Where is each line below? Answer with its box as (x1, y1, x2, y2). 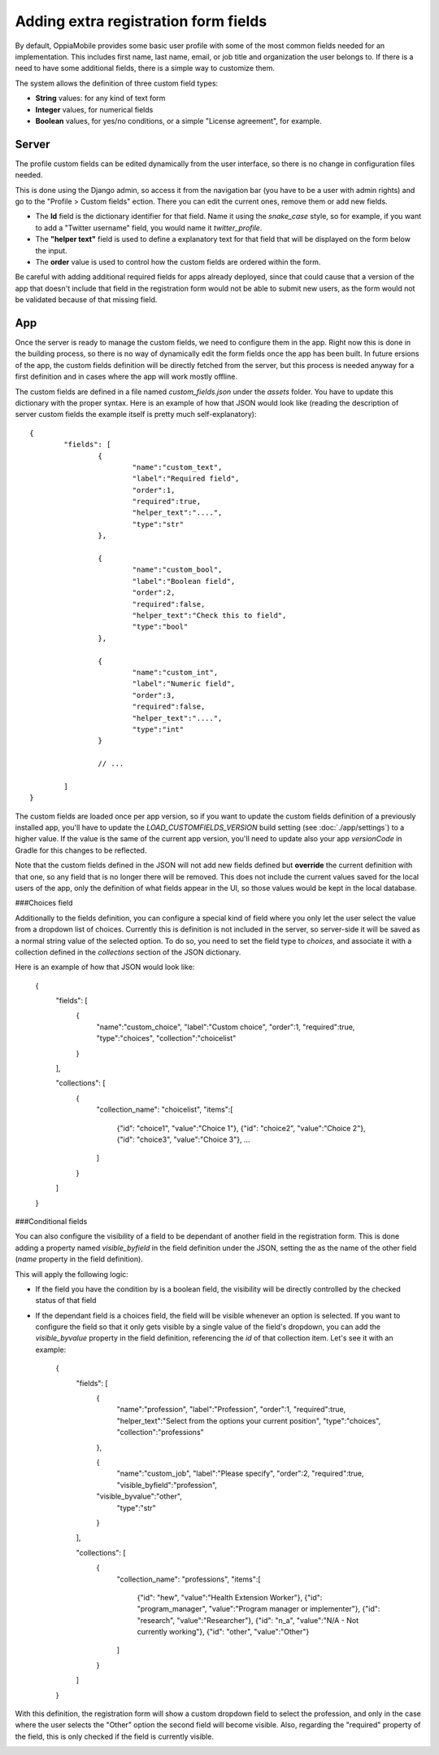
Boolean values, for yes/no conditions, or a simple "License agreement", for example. (35, 116, 322, 125)
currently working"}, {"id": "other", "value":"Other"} (137, 1627, 310, 1637)
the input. (35, 245, 68, 256)
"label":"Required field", (132, 474, 240, 484)
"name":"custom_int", (132, 668, 219, 677)
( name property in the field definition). (15, 1254, 144, 1264)
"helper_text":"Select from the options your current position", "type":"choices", (116, 1415, 381, 1425)
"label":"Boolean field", (132, 577, 236, 586)
